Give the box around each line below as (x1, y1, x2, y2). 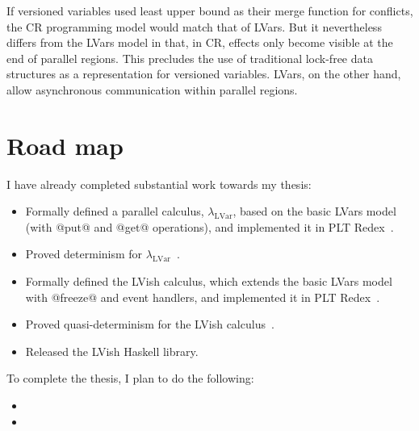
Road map (6, 128, 124, 161)
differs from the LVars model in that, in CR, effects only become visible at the (6, 34, 393, 51)
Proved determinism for (25, 245, 143, 262)
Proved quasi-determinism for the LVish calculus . (25, 316, 274, 333)
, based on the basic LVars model (233, 203, 396, 220)
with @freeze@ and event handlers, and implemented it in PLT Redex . (25, 288, 380, 305)
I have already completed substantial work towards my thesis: (6, 175, 312, 192)
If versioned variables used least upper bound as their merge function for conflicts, (6, 2, 413, 19)
